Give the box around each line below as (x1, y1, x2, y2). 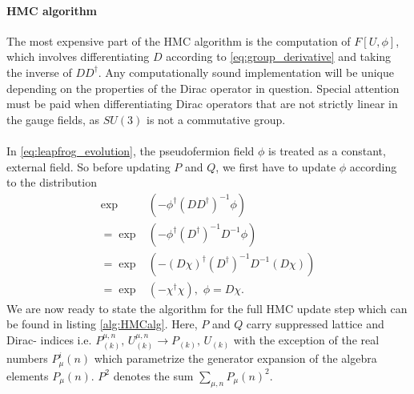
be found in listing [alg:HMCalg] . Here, (6, 316, 198, 332)
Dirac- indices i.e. (6, 332, 92, 348)
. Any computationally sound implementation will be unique (98, 63, 394, 80)
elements (6, 367, 49, 384)
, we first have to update (215, 158, 336, 175)
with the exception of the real (233, 332, 380, 348)
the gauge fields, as (6, 111, 100, 127)
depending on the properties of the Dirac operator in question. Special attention (6, 79, 400, 96)
